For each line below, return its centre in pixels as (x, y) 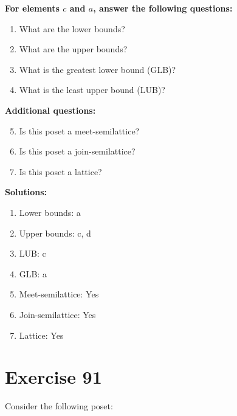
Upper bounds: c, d (55, 233)
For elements (32, 8)
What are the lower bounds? (72, 28)
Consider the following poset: (59, 406)
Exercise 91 (53, 377)
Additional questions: (50, 110)
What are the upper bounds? (73, 49)
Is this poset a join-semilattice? (77, 151)
